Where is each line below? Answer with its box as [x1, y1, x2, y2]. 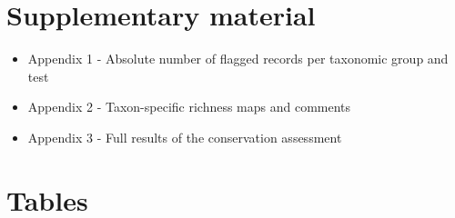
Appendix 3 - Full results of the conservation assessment [27, 127, 342, 146]
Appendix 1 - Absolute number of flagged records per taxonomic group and [27, 49, 449, 68]
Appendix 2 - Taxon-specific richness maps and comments [27, 97, 351, 116]
